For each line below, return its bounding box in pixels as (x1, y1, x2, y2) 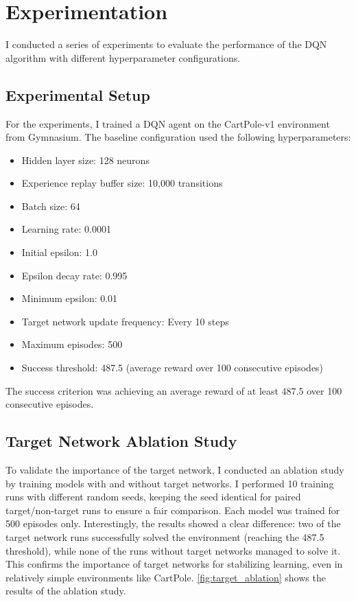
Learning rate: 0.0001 (21, 222, 111, 236)
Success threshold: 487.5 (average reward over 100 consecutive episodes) (21, 360, 324, 375)
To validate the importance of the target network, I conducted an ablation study (5, 463, 344, 477)
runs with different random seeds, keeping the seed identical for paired (5, 489, 301, 504)
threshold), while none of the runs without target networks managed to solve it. (5, 543, 341, 557)
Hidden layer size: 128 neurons (21, 152, 150, 167)
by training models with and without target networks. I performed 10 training (5, 476, 334, 490)
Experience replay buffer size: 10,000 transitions (21, 176, 223, 190)
